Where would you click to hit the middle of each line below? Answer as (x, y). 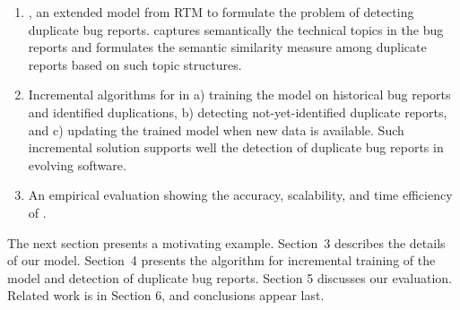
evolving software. (77, 164)
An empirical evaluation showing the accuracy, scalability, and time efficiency (240, 195)
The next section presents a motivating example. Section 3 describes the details (226, 242)
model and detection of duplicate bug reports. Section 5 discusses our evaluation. (230, 277)
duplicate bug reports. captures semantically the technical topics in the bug (236, 29)
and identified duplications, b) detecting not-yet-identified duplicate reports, (238, 112)
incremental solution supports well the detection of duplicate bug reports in (236, 147)
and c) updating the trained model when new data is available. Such (216, 129)
